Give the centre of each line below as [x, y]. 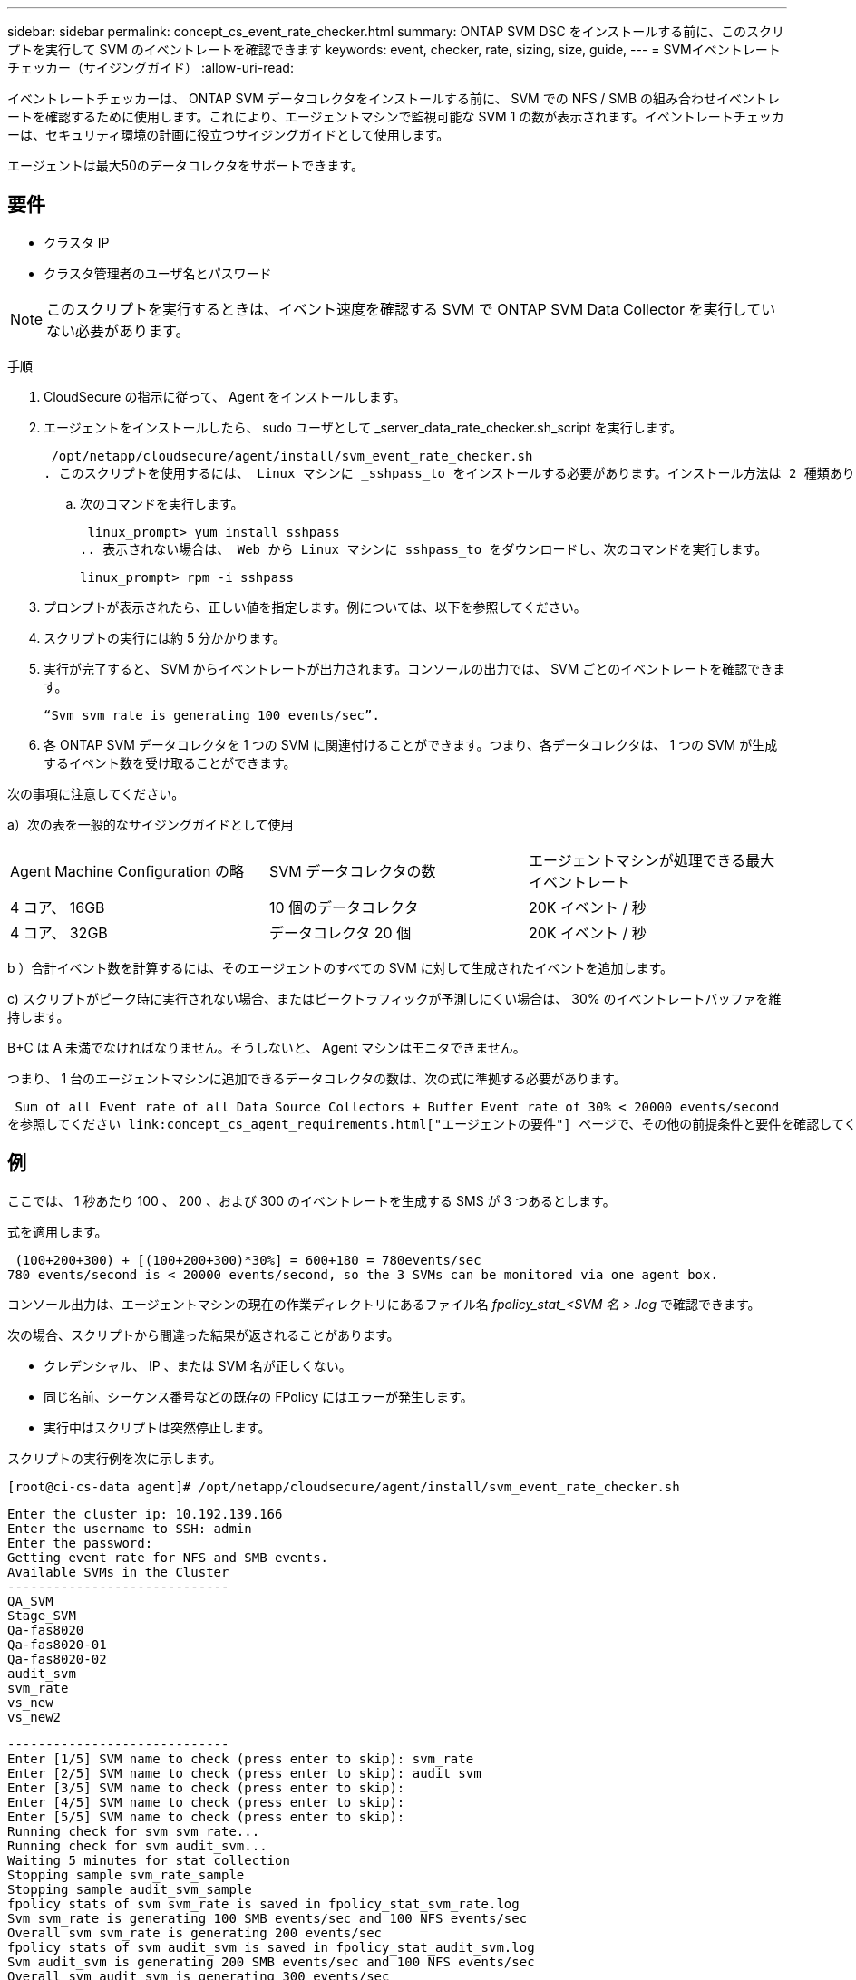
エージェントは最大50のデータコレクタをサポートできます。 [185, 165]
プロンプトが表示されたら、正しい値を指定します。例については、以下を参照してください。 [315, 607]
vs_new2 [34, 1717]
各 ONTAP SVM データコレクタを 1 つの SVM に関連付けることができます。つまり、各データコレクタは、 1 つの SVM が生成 [411, 744]
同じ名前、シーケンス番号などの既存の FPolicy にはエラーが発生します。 [258, 1396]
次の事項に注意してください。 [96, 793]
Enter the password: [80, 1543]
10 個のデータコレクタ [344, 907]
